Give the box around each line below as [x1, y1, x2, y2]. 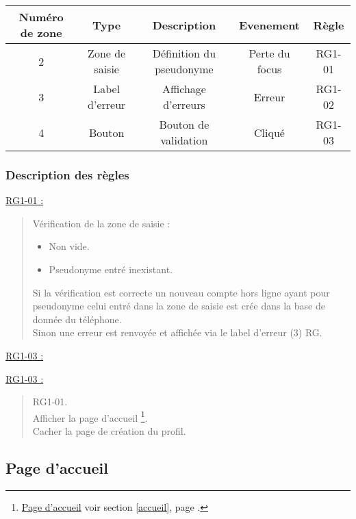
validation [160, 132, 208, 148]
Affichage [162, 81, 206, 97]
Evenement [239, 16, 301, 33]
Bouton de [159, 116, 209, 132]
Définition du [152, 45, 216, 61]
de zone [20, 25, 62, 40]
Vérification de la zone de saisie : [32, 216, 170, 230]
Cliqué [254, 124, 285, 140]
